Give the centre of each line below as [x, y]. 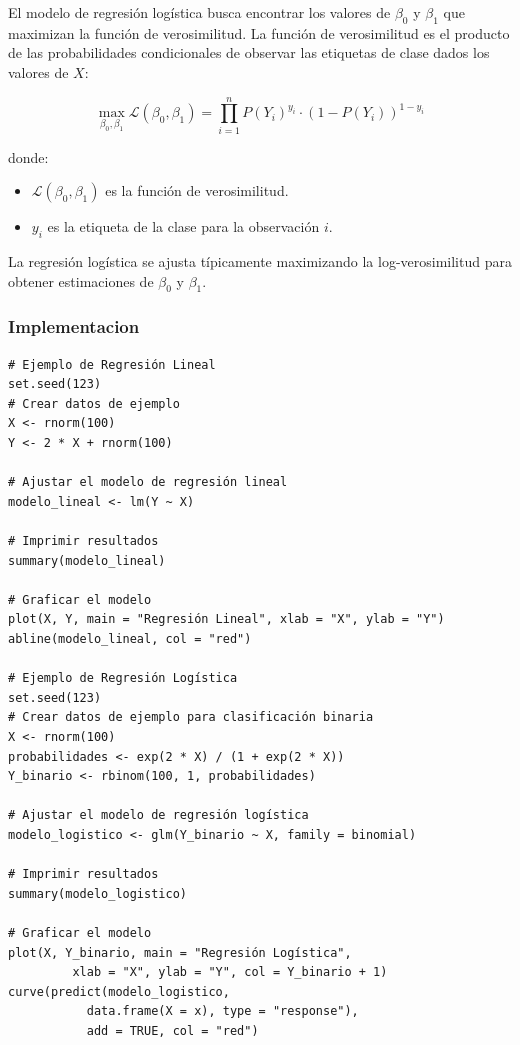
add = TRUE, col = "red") [172, 1030]
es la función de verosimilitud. [197, 190]
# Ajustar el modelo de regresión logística [158, 815]
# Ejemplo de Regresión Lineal [112, 364]
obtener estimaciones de [81, 280]
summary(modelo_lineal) [87, 560]
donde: [28, 156]
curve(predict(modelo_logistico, [119, 991]
